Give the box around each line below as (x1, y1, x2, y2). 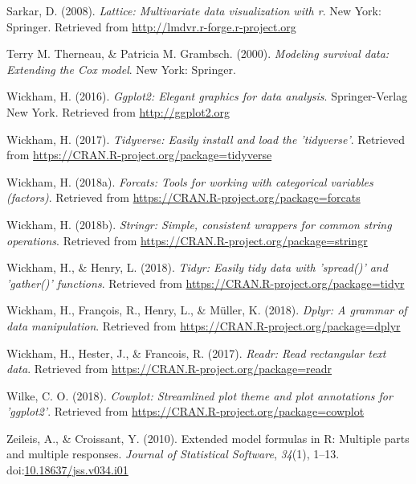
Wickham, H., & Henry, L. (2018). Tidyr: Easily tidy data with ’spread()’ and (6, 259, 388, 276)
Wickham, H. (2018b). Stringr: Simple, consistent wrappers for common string (6, 215, 392, 232)
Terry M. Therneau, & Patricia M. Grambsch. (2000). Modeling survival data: (6, 45, 389, 62)
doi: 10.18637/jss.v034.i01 (6, 461, 128, 478)
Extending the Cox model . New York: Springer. (6, 60, 236, 77)
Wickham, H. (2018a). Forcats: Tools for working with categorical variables (6, 173, 373, 190)
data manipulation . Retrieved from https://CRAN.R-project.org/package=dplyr (6, 317, 401, 334)
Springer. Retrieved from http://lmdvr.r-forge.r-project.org (6, 18, 296, 35)
